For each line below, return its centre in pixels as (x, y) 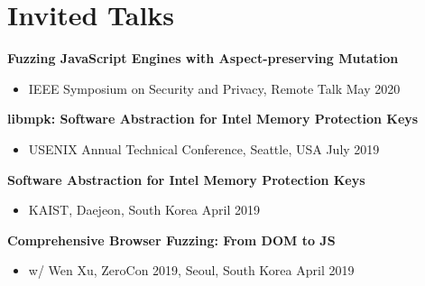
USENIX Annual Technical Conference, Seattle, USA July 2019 (204, 148)
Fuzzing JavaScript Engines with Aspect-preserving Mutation (203, 58)
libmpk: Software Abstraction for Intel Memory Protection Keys (213, 119)
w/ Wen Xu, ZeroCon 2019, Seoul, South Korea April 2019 (191, 270)
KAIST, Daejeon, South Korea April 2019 (144, 210)
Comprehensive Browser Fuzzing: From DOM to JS (171, 240)
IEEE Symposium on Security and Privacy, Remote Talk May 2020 (214, 88)
